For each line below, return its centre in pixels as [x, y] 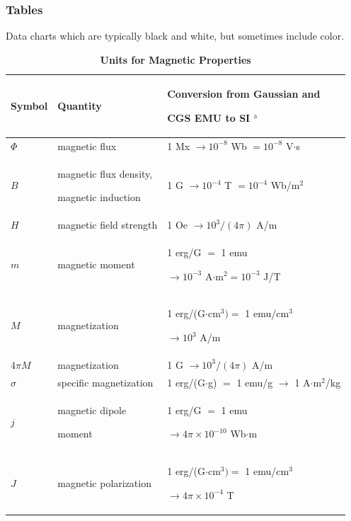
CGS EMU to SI [209, 118]
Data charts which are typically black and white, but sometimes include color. [175, 36]
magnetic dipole [92, 410]
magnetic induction [99, 197]
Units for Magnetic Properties [175, 59]
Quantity [80, 106]
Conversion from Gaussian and [244, 94]
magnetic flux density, [105, 173]
